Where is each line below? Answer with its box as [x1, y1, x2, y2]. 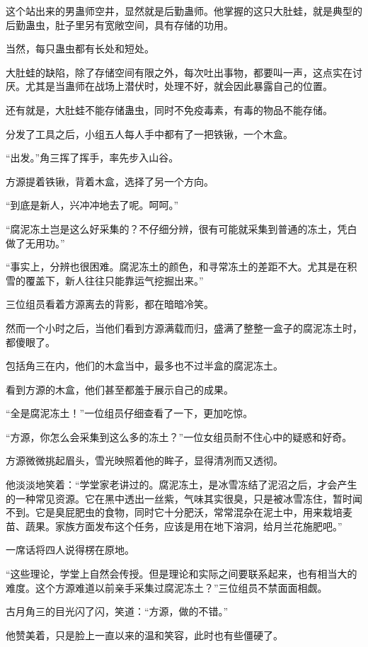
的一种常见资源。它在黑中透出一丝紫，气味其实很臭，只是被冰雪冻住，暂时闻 [6, 491, 362, 505]
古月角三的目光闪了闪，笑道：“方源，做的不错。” [6, 604, 229, 619]
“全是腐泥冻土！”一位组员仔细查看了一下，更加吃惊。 [6, 406, 253, 420]
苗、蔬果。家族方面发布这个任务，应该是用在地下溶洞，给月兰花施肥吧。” [6, 518, 343, 533]
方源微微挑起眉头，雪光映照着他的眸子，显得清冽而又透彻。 [6, 453, 283, 468]
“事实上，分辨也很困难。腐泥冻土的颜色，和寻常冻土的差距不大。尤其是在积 [6, 259, 357, 274]
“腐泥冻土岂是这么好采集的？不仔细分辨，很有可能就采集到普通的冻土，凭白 [6, 221, 357, 236]
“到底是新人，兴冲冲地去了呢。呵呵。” [6, 197, 179, 212]
